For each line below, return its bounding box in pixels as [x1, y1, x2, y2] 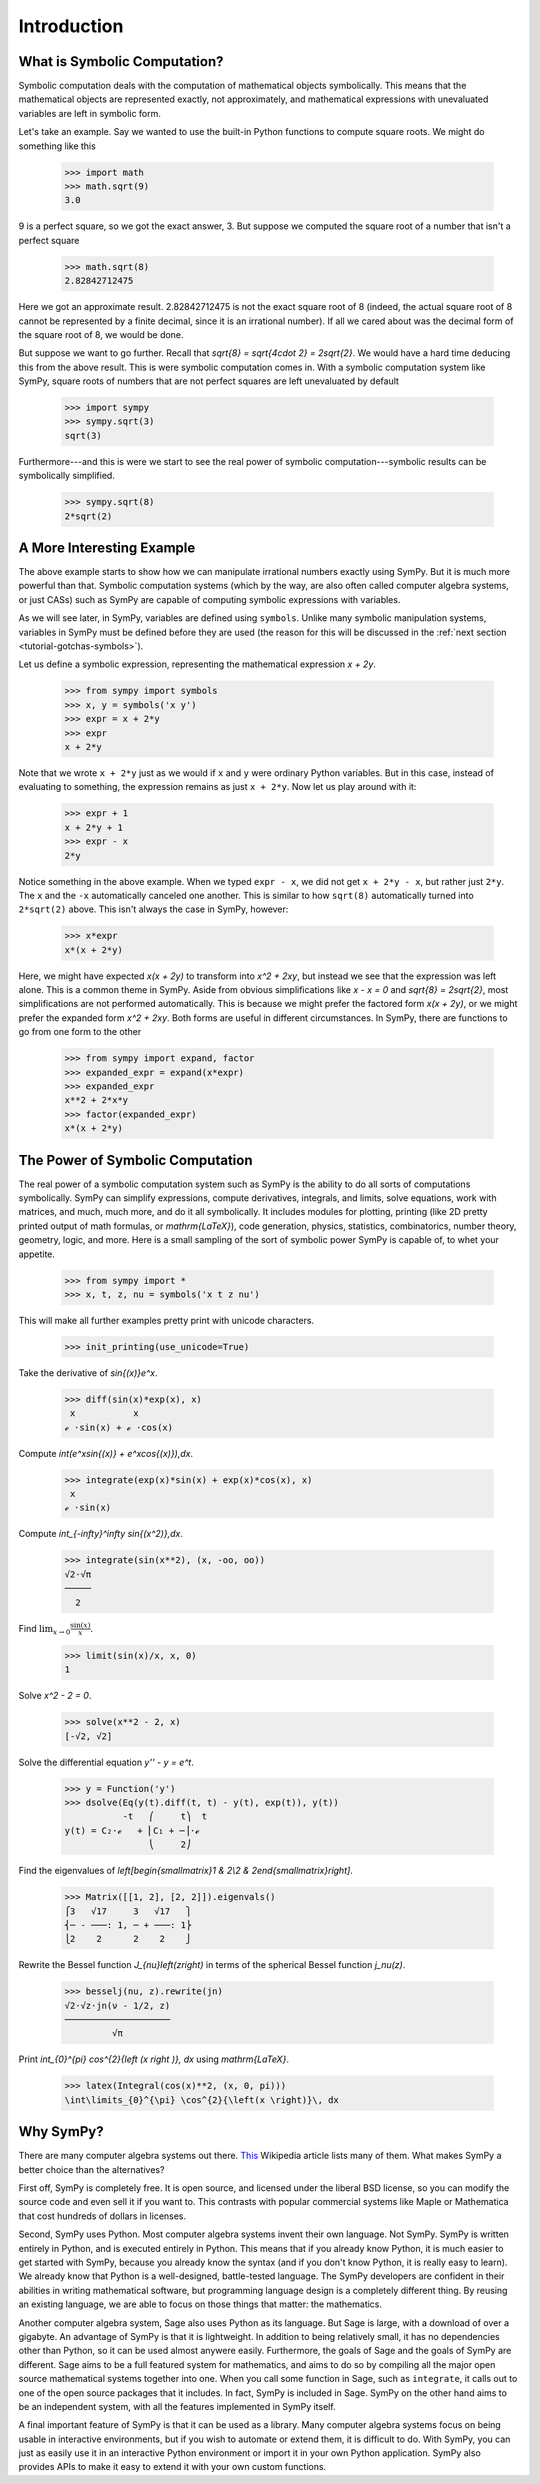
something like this [18, 140, 97, 152]
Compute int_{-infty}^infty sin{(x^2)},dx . [18, 1528, 184, 1540]
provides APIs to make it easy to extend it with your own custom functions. [18, 2461, 327, 2473]
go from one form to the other [18, 1026, 142, 1038]
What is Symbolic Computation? [18, 53, 224, 70]
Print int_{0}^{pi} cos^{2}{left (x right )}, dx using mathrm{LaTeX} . [18, 2053, 290, 2065]
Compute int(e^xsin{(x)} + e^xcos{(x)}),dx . [18, 1447, 194, 1459]
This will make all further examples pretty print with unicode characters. [18, 1314, 315, 1326]
